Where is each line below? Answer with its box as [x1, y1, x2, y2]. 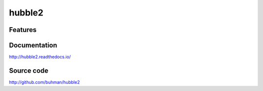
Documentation [9, 41, 57, 49]
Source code [9, 66, 49, 75]
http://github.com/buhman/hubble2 [9, 79, 80, 85]
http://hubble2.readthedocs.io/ [9, 54, 71, 60]
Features [9, 26, 37, 34]
